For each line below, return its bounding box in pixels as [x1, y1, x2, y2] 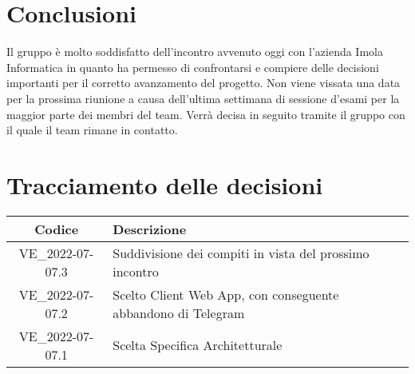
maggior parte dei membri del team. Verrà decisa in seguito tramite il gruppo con [6, 105, 405, 122]
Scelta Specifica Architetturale [113, 336, 283, 355]
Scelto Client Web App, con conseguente [113, 284, 339, 304]
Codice [34, 219, 79, 238]
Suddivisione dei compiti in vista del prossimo [113, 243, 370, 262]
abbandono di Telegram [113, 303, 245, 322]
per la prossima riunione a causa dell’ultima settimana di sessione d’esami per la [6, 90, 400, 106]
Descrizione [113, 219, 187, 238]
